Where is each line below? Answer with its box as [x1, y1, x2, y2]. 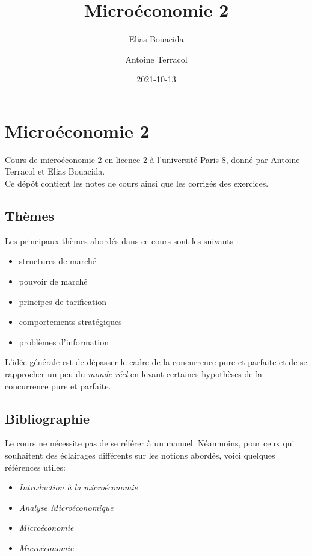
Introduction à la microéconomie [19, 481, 138, 493]
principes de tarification [19, 295, 107, 307]
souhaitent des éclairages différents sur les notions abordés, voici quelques [5, 448, 275, 461]
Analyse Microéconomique [19, 501, 114, 513]
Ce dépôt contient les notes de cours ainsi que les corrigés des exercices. [5, 177, 269, 190]
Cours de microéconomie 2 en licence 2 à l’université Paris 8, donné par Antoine [5, 153, 300, 165]
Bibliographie [5, 409, 90, 427]
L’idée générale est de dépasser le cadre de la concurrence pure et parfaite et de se [5, 356, 307, 368]
